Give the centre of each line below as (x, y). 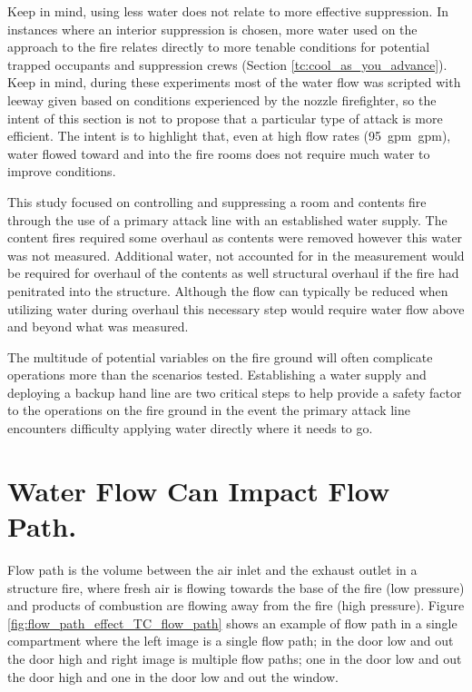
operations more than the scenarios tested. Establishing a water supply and (217, 375)
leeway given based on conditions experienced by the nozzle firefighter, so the (222, 99)
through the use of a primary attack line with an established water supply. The (227, 219)
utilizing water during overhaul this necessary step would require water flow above (236, 308)
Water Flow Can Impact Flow (199, 490)
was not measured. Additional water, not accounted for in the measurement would (236, 255)
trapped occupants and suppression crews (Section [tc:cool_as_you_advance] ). (227, 64)
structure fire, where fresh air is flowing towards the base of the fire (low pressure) (236, 587)
